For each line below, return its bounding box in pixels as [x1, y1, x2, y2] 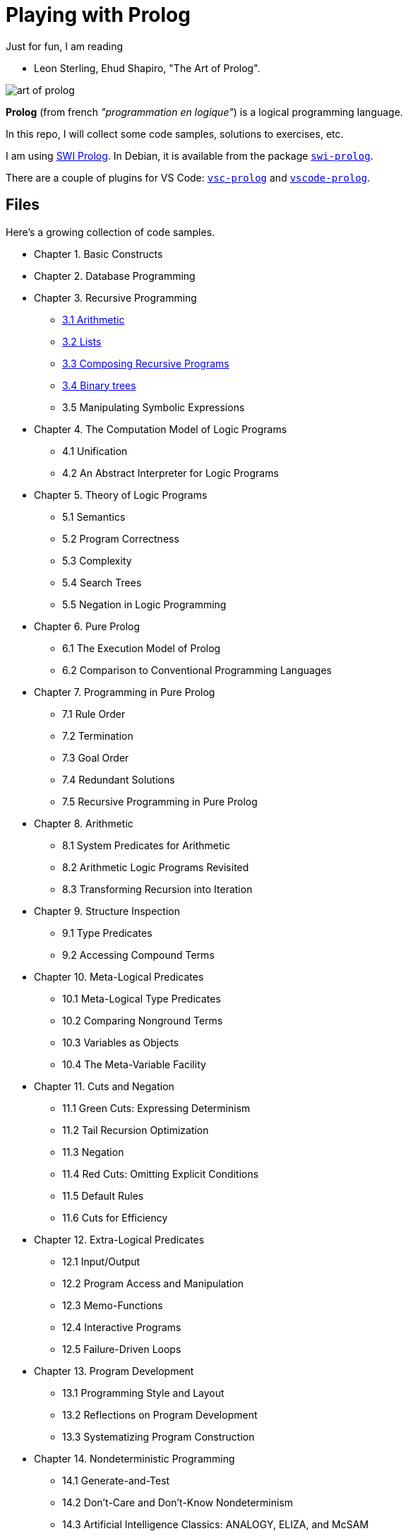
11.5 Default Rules [62, 1189, 144, 1202]
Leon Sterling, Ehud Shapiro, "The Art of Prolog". [34, 61, 260, 74]
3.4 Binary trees [62, 379, 136, 391]
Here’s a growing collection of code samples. [6, 225, 215, 238]
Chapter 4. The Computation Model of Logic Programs [34, 423, 287, 435]
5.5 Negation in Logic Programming [62, 598, 227, 610]
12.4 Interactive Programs [62, 1321, 181, 1333]
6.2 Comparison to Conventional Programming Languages [62, 663, 332, 676]
